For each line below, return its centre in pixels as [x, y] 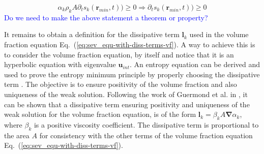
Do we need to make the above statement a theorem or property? [106, 17]
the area [17, 135]
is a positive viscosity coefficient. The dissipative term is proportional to [146, 124]
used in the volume [219, 34]
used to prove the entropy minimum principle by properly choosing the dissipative [132, 74]
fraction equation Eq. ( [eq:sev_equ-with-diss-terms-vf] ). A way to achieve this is [130, 44]
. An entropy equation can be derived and [195, 64]
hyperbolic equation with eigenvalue [60, 64]
